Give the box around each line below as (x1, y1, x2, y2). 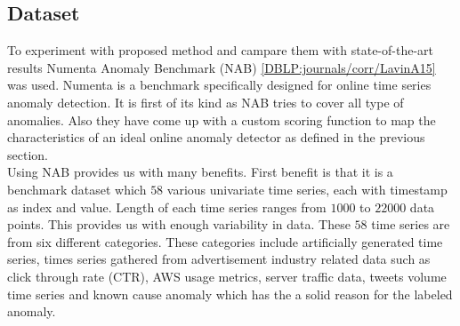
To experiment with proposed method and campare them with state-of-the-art (7, 41, 434, 60)
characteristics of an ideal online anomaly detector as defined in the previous (7, 128, 425, 147)
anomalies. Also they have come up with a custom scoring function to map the (7, 110, 436, 129)
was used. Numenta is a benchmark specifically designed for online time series (7, 76, 432, 94)
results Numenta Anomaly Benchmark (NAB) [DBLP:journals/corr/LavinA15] (7, 58, 436, 76)
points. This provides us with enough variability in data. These (7, 215, 351, 234)
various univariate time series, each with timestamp (166, 179, 448, 198)
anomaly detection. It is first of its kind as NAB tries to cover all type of (7, 92, 404, 111)
